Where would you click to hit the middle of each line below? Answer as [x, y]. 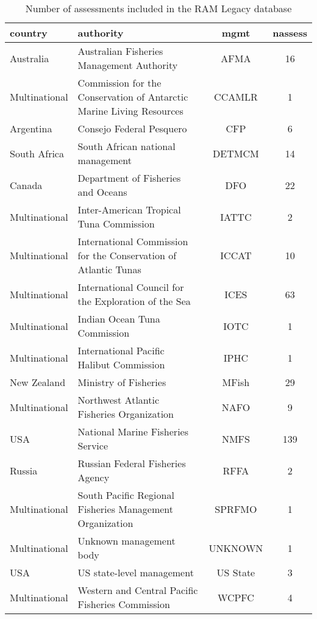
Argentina [31, 128]
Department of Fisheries [129, 178]
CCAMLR [236, 97]
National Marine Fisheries [133, 431]
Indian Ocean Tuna [119, 319]
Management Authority [128, 65]
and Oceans [102, 192]
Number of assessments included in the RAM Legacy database [158, 8]
